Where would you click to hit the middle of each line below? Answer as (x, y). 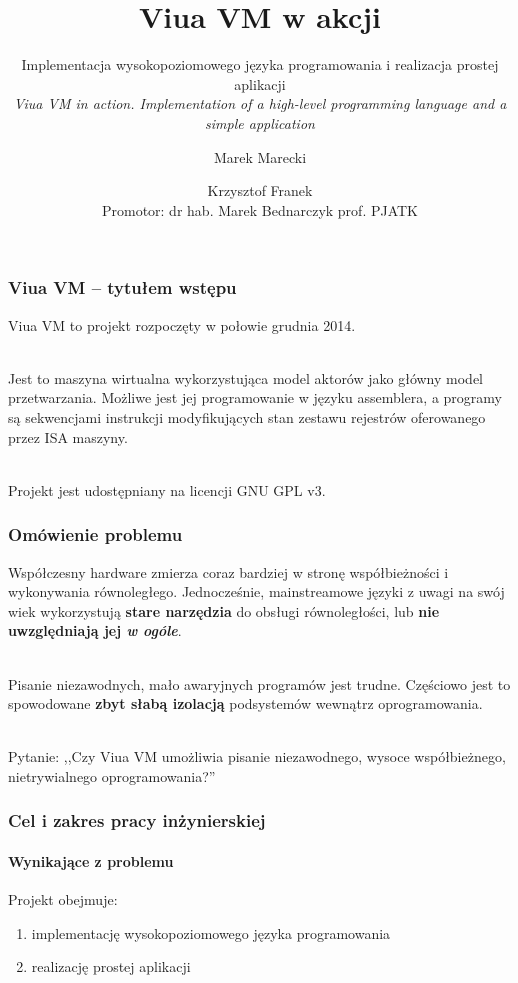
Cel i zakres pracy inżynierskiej (137, 820)
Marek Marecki (260, 156)
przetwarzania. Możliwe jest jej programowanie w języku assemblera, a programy (255, 397)
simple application (260, 122)
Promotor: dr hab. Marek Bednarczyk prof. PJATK (260, 209)
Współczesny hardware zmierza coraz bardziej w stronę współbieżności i (228, 571)
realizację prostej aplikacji (111, 966)
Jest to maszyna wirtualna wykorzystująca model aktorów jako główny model (246, 377)
